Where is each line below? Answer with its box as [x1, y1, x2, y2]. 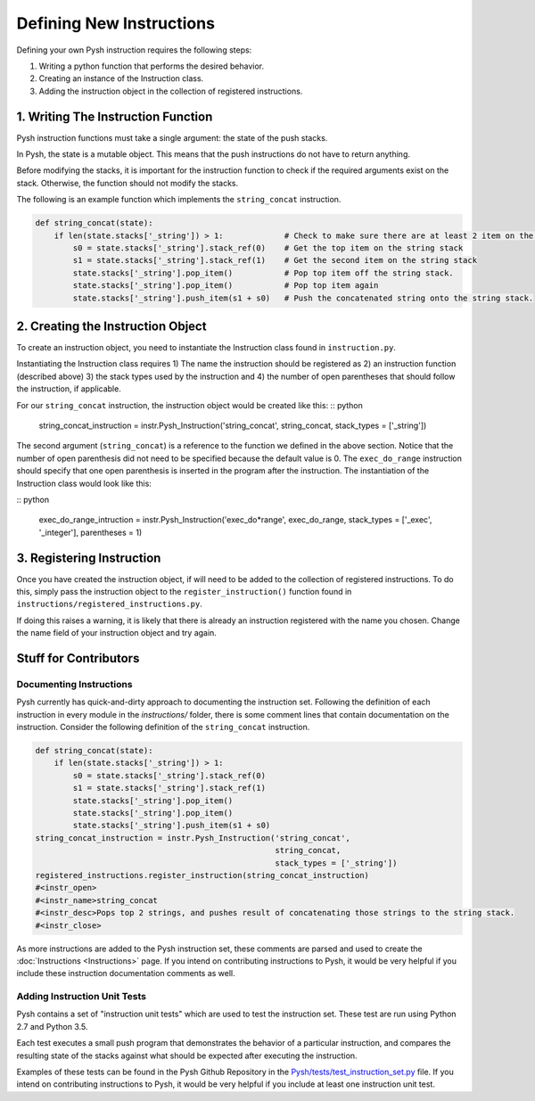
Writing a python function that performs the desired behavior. [38, 61, 265, 71]
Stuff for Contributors [16, 651, 140, 666]
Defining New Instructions [16, 13, 216, 33]
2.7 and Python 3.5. [16, 1021, 88, 1031]
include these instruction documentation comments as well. [16, 968, 235, 979]
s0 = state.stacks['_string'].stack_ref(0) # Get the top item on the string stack [72, 242, 464, 253]
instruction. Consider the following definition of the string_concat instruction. [16, 722, 310, 733]
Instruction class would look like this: [16, 478, 152, 489]
